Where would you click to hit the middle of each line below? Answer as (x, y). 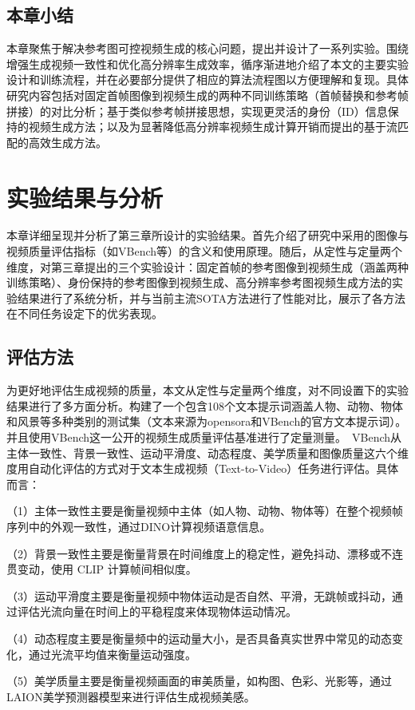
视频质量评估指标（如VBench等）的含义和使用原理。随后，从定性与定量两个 (205, 251)
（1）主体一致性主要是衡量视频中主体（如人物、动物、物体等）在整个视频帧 (205, 511)
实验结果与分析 (85, 197)
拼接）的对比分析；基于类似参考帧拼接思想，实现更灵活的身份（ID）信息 (197, 111)
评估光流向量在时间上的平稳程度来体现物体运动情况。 (157, 611)
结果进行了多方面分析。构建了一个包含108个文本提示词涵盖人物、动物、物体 (205, 405)
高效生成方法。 (67, 142)
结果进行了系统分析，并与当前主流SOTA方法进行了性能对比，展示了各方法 (211, 297)
